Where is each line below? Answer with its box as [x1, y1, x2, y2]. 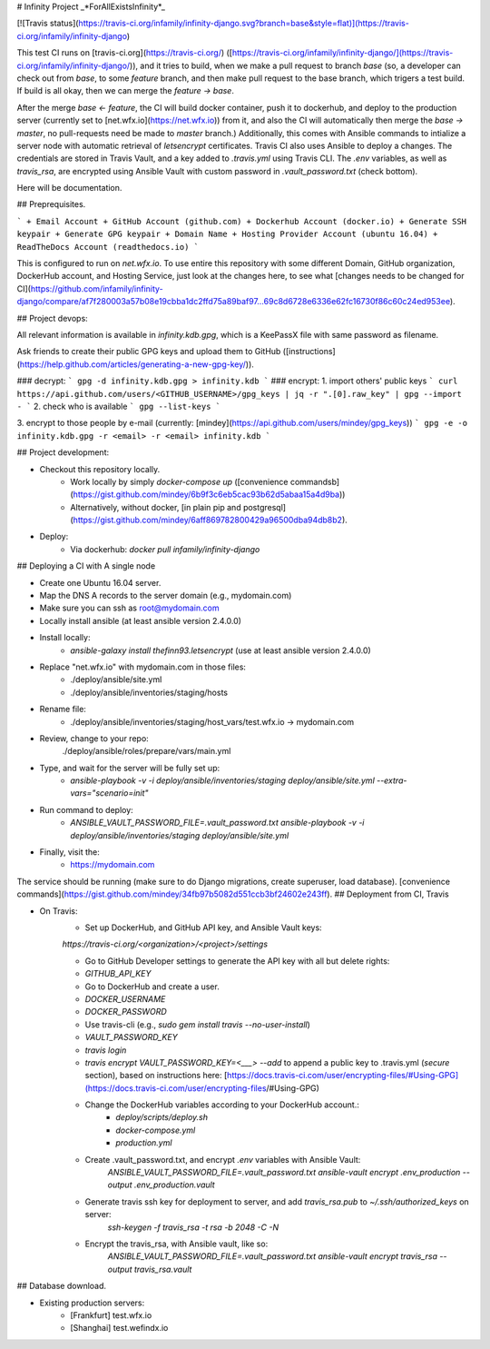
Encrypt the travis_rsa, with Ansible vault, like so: [84, 1238, 269, 1249]
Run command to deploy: [39, 804, 133, 815]
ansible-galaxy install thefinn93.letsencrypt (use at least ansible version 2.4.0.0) [70, 645, 371, 656]
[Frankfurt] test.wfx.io [70, 1309, 152, 1321]
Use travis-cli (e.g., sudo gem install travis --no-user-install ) [84, 1018, 310, 1030]
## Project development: [16, 447, 109, 458]
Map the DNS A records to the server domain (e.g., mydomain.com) [39, 590, 292, 601]
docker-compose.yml [115, 1125, 196, 1136]
